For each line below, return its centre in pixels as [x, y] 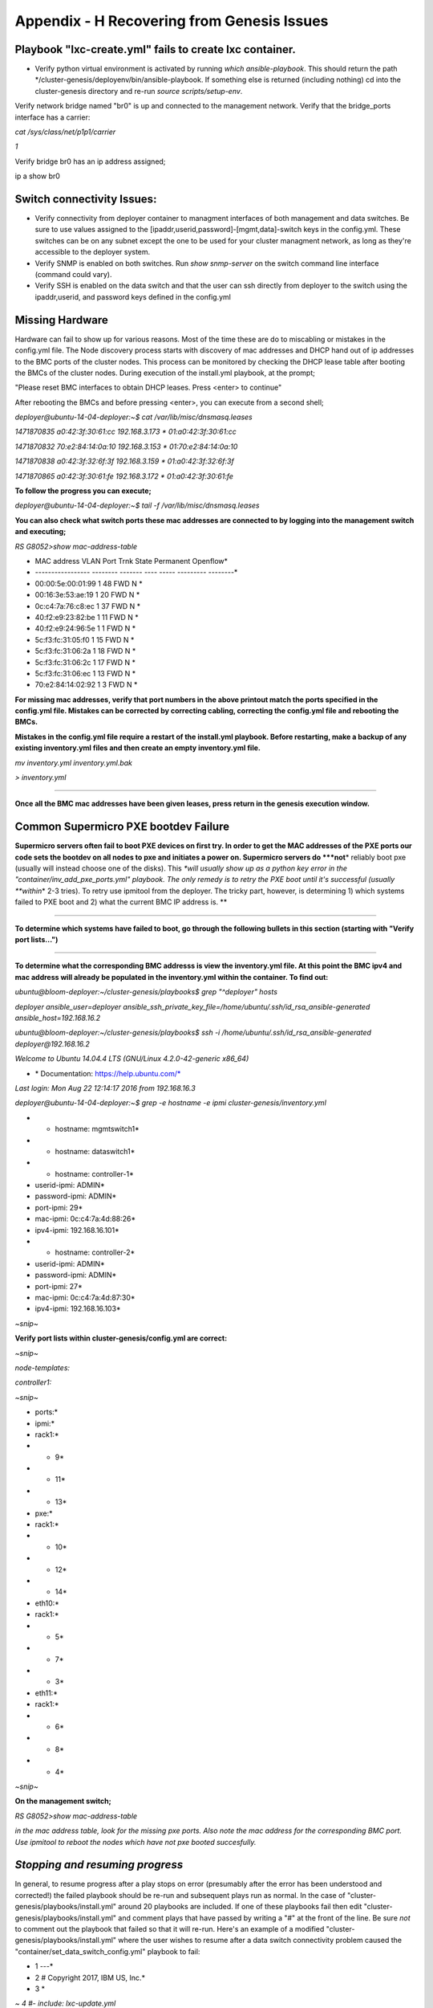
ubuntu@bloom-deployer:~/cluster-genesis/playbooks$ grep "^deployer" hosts [146, 992]
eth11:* [46, 1693]
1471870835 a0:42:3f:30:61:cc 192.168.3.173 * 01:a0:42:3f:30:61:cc [125, 432]
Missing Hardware [61, 320]
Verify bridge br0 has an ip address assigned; [90, 161]
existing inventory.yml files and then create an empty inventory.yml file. [138, 748]
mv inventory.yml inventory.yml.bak [73, 762]
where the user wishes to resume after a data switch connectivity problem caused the [260, 1941]
